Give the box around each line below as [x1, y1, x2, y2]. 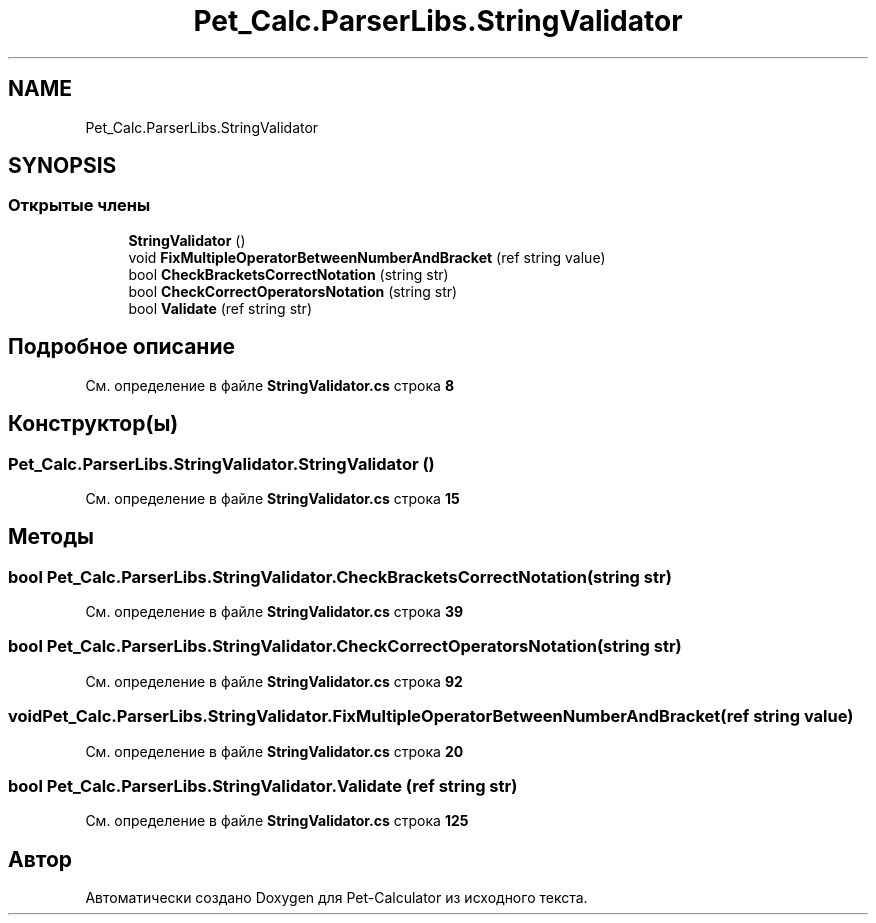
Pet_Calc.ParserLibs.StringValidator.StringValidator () [8, 453, 435, 474]
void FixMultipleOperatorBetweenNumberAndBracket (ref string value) [128, 248, 606, 266]
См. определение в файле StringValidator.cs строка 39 [85, 603, 464, 621]
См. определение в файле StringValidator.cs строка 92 [85, 672, 463, 690]
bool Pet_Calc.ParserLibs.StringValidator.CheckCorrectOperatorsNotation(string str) [8, 636, 682, 657]
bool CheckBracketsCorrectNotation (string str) [128, 265, 449, 283]
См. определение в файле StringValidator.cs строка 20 [85, 742, 464, 760]
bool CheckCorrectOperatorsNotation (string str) [128, 282, 458, 300]
